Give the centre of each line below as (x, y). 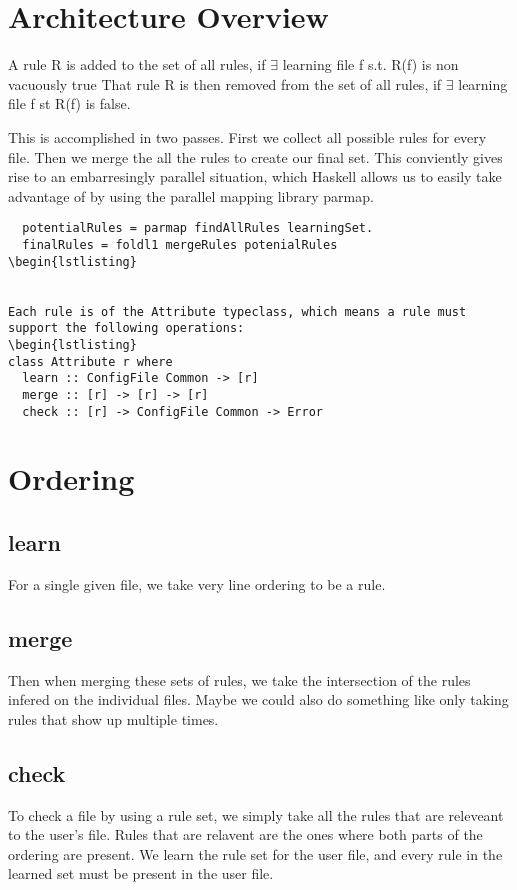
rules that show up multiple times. (113, 718)
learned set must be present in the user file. (141, 873)
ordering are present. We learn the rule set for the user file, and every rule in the (255, 853)
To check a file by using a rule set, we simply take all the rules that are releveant (256, 814)
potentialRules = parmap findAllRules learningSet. (198, 228)
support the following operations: (126, 328)
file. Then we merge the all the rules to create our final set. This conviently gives (255, 156)
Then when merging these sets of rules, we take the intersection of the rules (239, 679)
